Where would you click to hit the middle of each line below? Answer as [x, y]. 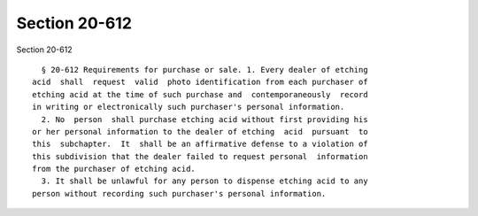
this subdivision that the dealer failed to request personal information [200, 156]
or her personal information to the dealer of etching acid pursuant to [200, 131]
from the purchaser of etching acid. [114, 169]
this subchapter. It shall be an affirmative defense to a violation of [200, 144]
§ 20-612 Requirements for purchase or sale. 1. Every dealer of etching [204, 69]
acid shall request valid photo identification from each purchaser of [200, 82]
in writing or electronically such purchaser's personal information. [189, 107]
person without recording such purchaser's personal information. [179, 193]
